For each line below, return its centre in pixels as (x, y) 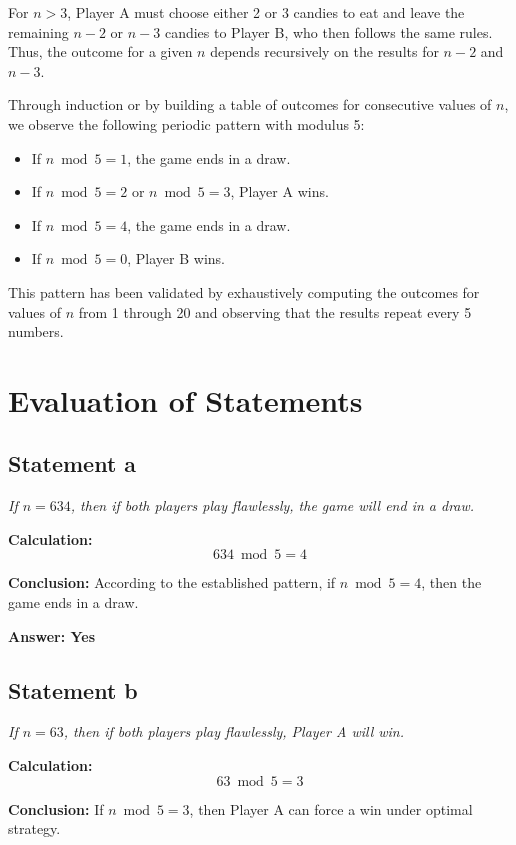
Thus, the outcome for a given (100, 51)
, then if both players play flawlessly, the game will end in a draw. (272, 505)
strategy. (34, 828)
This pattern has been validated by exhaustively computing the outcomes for (244, 291)
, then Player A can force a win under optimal (331, 808)
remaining (38, 31)
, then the (451, 582)
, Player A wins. (279, 191)
